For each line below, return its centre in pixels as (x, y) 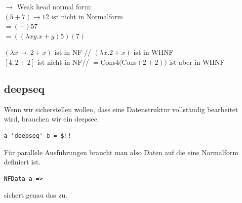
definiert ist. (22, 162)
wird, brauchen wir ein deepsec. (52, 119)
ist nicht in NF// (63, 61)
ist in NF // (73, 52)
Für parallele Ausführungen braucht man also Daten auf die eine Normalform (121, 152)
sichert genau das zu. (36, 195)
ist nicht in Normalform (87, 16)
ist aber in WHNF (197, 61)
